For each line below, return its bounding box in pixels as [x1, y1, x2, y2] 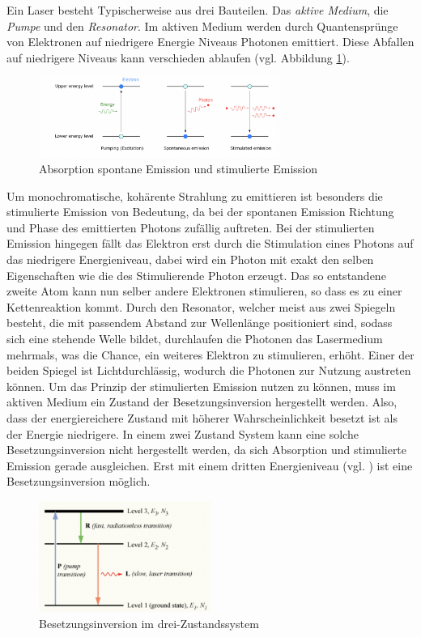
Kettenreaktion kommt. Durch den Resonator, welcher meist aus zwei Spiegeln [6, 298, 396, 315]
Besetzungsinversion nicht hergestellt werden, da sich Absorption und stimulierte [6, 441, 407, 458]
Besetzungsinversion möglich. [6, 473, 151, 490]
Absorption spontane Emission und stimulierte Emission [39, 160, 318, 177]
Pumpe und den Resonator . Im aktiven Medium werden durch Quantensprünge [6, 17, 398, 34]
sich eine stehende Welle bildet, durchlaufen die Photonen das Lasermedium [6, 330, 383, 347]
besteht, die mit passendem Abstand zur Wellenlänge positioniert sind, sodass [6, 314, 393, 331]
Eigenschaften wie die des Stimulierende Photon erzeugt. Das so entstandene [6, 266, 386, 283]
